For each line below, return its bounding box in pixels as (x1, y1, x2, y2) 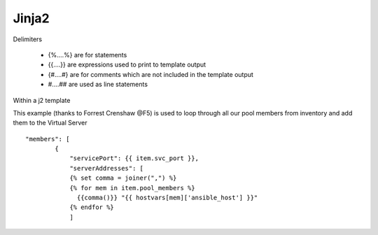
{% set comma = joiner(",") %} (69, 174, 177, 182)
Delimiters (13, 35, 42, 43)
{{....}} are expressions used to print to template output (48, 60, 206, 69)
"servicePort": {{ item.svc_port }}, (69, 155, 199, 162)
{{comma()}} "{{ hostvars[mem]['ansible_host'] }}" (77, 194, 258, 202)
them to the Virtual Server (13, 119, 87, 127)
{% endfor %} (69, 204, 115, 211)
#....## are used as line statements (48, 80, 148, 89)
